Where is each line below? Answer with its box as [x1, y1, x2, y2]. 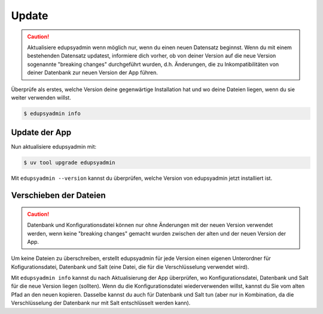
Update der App [11, 128, 72, 138]
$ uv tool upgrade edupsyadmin [23, 159, 116, 166]
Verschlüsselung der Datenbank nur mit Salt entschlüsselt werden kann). [11, 300, 191, 307]
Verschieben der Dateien [11, 191, 106, 201]
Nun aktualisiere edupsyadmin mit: [11, 143, 97, 150]
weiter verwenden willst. [11, 93, 71, 101]
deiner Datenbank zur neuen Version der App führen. [27, 69, 159, 76]
